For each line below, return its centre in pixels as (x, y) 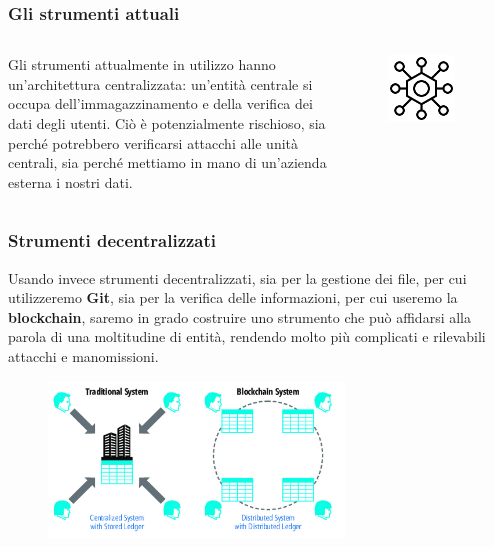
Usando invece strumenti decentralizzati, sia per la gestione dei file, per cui (237, 277)
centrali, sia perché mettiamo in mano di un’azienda (167, 162)
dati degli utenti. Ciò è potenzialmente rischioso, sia (167, 123)
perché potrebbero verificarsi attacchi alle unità (153, 142)
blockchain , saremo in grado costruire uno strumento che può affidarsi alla (239, 316)
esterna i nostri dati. (70, 181)
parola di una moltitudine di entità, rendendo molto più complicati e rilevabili (247, 336)
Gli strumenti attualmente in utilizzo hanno (142, 64)
